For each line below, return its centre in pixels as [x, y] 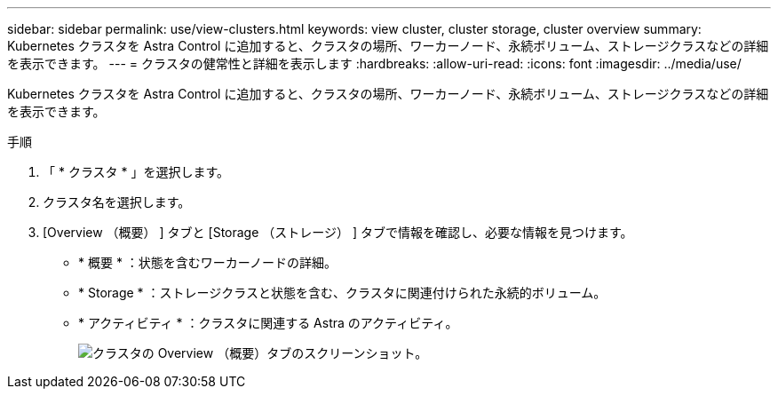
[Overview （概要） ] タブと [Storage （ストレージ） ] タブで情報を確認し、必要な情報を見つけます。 [338, 232]
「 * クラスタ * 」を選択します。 [136, 172]
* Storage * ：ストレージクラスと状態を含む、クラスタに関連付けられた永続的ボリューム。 [342, 293]
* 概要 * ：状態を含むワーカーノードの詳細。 [207, 262]
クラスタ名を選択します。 [117, 202]
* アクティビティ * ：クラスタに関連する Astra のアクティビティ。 [268, 323]
